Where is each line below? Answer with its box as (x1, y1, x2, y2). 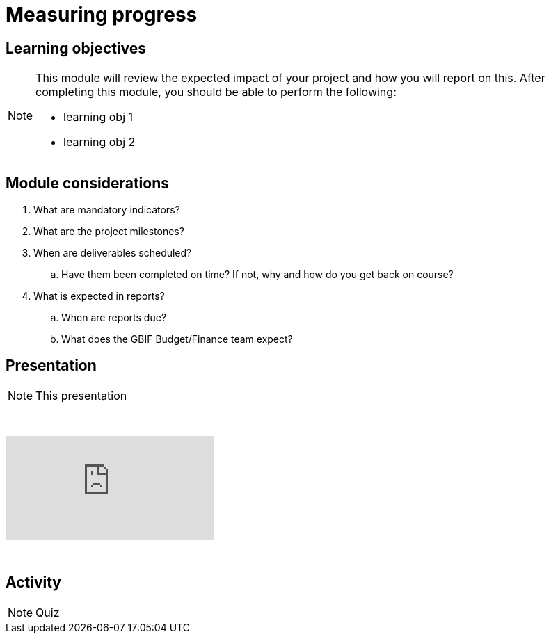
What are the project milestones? (33, 225, 184, 238)
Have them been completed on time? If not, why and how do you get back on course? (61, 268, 454, 281)
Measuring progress (6, 3, 198, 26)
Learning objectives (6, 39, 147, 57)
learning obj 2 (63, 135, 136, 149)
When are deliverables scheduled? (33, 247, 192, 259)
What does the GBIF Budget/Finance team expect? (61, 333, 293, 346)
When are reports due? (61, 312, 167, 324)
